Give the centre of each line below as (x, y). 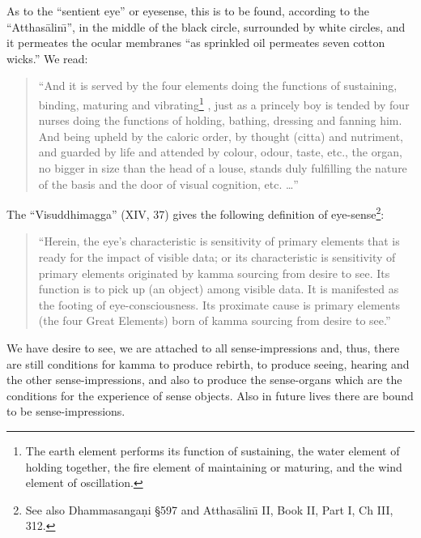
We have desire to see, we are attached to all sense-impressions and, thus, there (203, 348)
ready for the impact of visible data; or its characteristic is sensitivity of (217, 257)
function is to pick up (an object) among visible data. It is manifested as (219, 289)
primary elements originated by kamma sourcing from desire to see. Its (214, 273)
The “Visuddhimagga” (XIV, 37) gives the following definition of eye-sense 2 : (196, 213)
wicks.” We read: (47, 58)
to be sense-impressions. (66, 411)
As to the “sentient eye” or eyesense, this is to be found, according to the (188, 11)
